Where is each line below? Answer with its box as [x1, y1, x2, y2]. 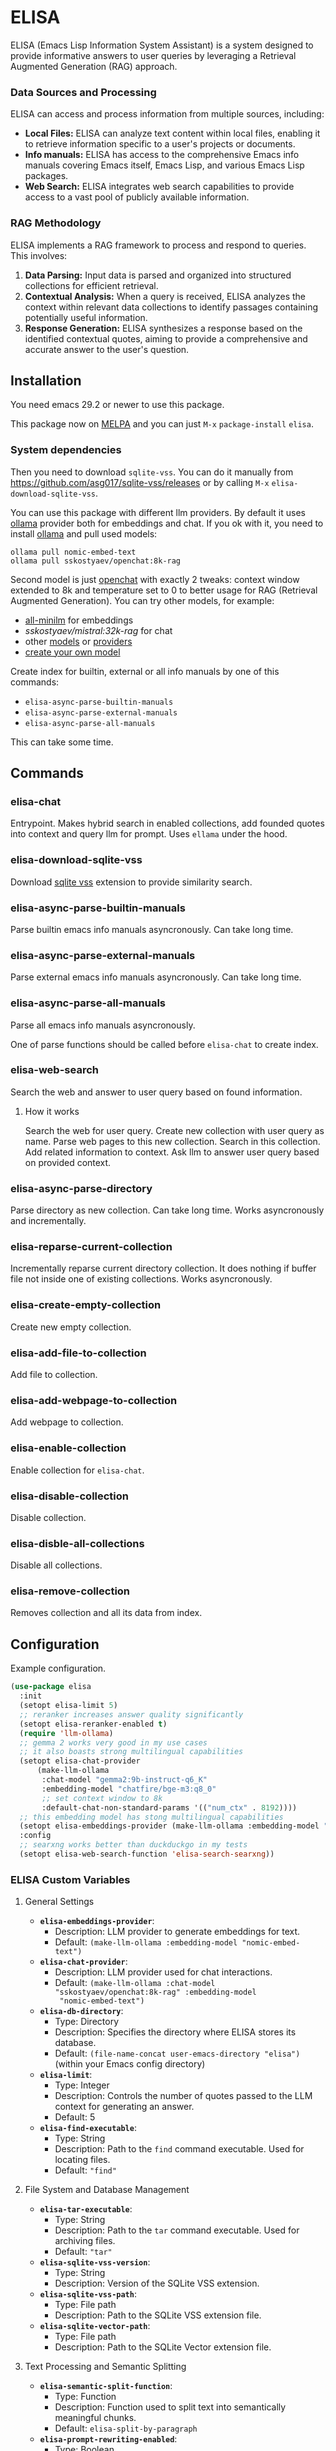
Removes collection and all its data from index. [10, 1607, 203, 1619]
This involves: [10, 249, 68, 261]
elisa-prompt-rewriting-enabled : [39, 2433, 178, 2445]
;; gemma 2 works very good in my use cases [19, 1737, 208, 1748]
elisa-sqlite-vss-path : [39, 2288, 137, 2300]
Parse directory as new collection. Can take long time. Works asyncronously [10, 1204, 325, 1216]
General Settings [24, 1896, 95, 1908]
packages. [24, 170, 69, 182]
